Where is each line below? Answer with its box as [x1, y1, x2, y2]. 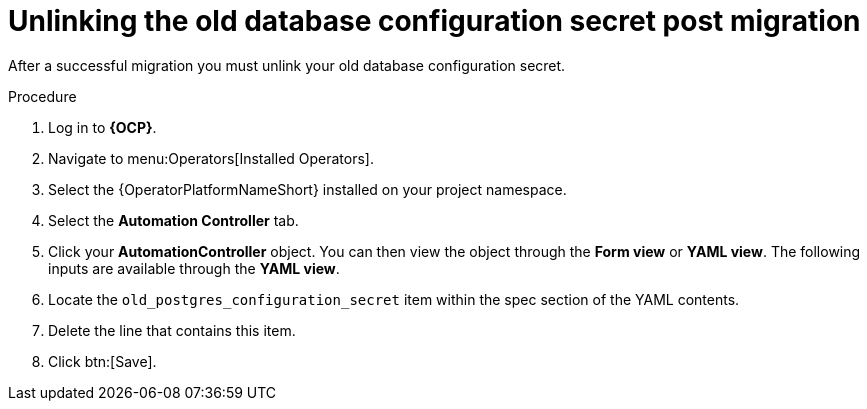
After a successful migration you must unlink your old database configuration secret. [8, 56, 566, 74]
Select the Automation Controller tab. [48, 211, 299, 229]
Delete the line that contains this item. [48, 321, 296, 339]
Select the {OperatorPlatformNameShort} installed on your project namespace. [48, 180, 567, 198]
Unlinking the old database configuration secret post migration [8, 4, 861, 38]
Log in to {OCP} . [48, 118, 157, 136]
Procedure [8, 87, 77, 105]
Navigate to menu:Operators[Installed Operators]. [48, 149, 375, 167]
